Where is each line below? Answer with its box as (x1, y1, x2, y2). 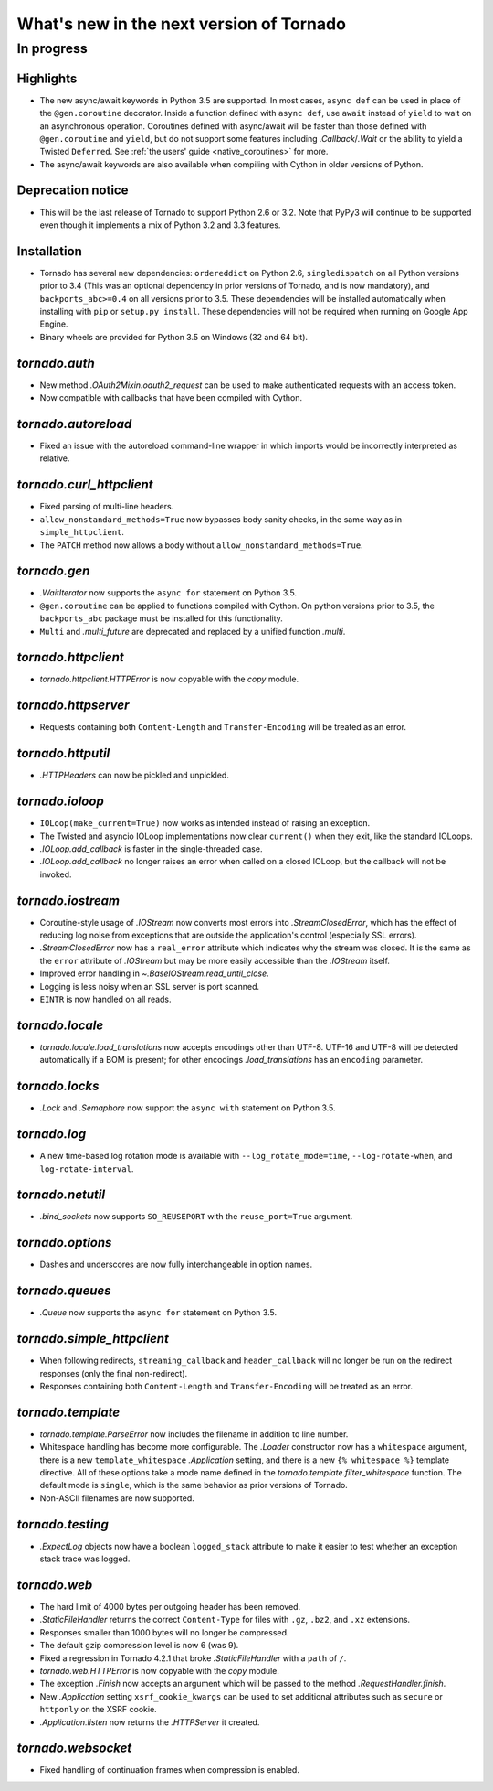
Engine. (39, 318, 68, 329)
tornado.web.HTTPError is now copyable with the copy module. (39, 1665, 280, 1676)
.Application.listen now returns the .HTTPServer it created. (39, 1716, 260, 1728)
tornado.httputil (16, 745, 110, 761)
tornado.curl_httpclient (16, 477, 154, 493)
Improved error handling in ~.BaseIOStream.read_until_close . (39, 968, 269, 979)
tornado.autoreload (16, 416, 132, 432)
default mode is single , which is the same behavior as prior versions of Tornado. (39, 1480, 349, 1491)
